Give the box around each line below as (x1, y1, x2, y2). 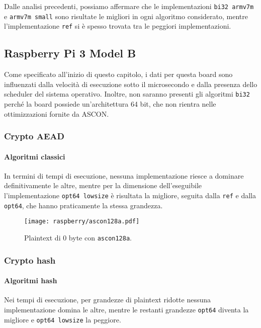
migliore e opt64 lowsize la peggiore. (4, 314, 121, 324)
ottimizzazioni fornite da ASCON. (4, 108, 109, 119)
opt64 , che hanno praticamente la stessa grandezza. (4, 200, 163, 210)
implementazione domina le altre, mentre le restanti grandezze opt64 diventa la (4, 304, 249, 314)
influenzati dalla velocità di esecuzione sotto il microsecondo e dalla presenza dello (4, 78, 257, 89)
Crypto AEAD (4, 130, 64, 142)
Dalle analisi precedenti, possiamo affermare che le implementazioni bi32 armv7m (4, 1, 254, 11)
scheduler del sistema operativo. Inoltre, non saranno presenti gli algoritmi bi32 (4, 89, 250, 99)
